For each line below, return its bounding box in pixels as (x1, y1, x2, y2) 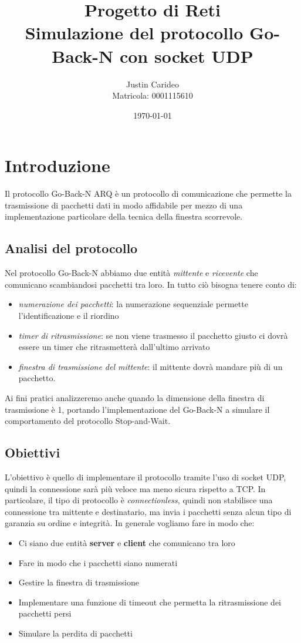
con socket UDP (119, 43, 253, 68)
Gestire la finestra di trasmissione (18, 576, 139, 588)
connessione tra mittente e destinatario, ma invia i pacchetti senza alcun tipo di (5, 505, 292, 517)
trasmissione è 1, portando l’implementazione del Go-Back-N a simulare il (5, 403, 270, 415)
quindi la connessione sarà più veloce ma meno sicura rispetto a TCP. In (5, 482, 266, 494)
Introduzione (5, 153, 110, 177)
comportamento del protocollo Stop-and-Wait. (5, 415, 171, 427)
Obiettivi (5, 443, 60, 462)
